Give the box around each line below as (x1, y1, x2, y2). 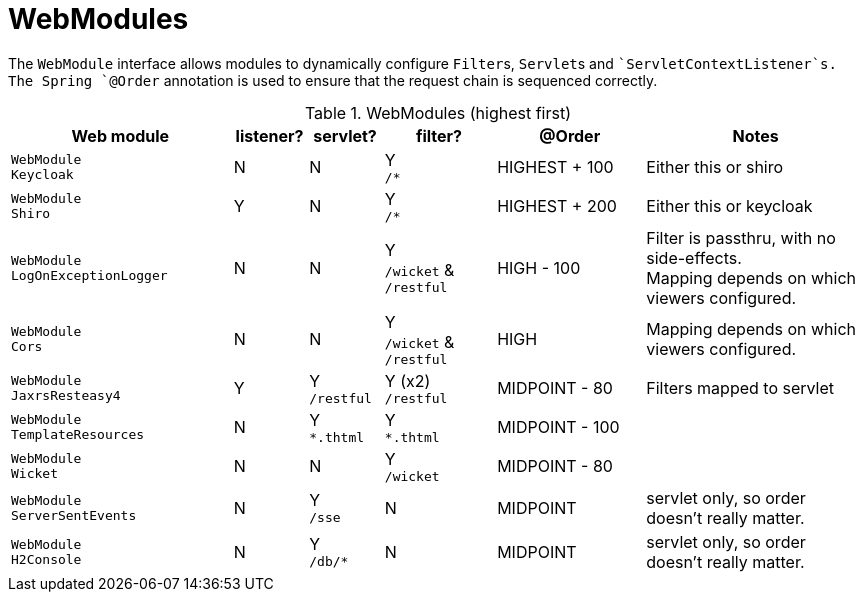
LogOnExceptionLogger (11, 267, 168, 283)
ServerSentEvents (11, 507, 137, 523)
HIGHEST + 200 (497, 196, 617, 217)
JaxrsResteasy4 (11, 388, 121, 404)
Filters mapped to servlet (646, 378, 835, 399)
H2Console (11, 551, 82, 567)
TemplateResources (11, 427, 145, 443)
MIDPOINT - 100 (497, 417, 620, 438)
